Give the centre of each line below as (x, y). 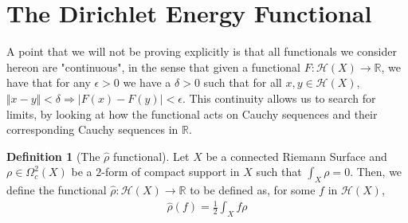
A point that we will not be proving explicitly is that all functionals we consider (202, 51)
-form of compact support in (171, 172)
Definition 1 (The (53, 156)
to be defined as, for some (253, 190)
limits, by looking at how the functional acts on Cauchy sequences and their (192, 113)
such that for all (243, 82)
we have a (147, 82)
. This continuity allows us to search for (279, 98)
